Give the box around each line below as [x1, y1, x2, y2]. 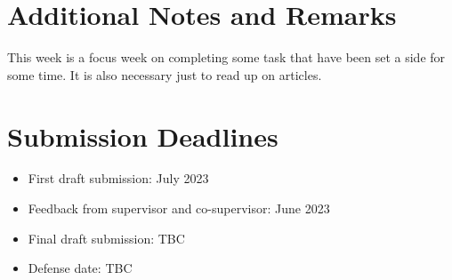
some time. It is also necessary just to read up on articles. [7, 65, 322, 84]
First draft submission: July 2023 [28, 169, 209, 188]
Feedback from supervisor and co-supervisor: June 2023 [28, 199, 330, 218]
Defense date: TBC [28, 259, 133, 277]
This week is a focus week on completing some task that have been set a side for [7, 48, 446, 67]
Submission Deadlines [7, 117, 278, 154]
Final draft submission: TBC [28, 228, 185, 247]
